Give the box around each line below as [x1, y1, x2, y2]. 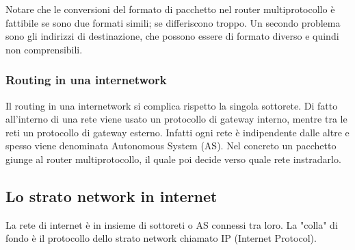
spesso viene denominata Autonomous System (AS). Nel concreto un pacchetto [5, 138, 337, 153]
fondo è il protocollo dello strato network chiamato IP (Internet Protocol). [5, 231, 317, 245]
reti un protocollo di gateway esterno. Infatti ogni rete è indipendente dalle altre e [5, 125, 350, 139]
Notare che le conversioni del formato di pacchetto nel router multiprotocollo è [5, 2, 335, 16]
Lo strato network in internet [5, 185, 218, 206]
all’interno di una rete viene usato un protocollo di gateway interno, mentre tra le [5, 112, 347, 126]
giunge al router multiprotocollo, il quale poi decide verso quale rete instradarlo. [5, 151, 341, 166]
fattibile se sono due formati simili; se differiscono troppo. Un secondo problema [5, 15, 341, 29]
